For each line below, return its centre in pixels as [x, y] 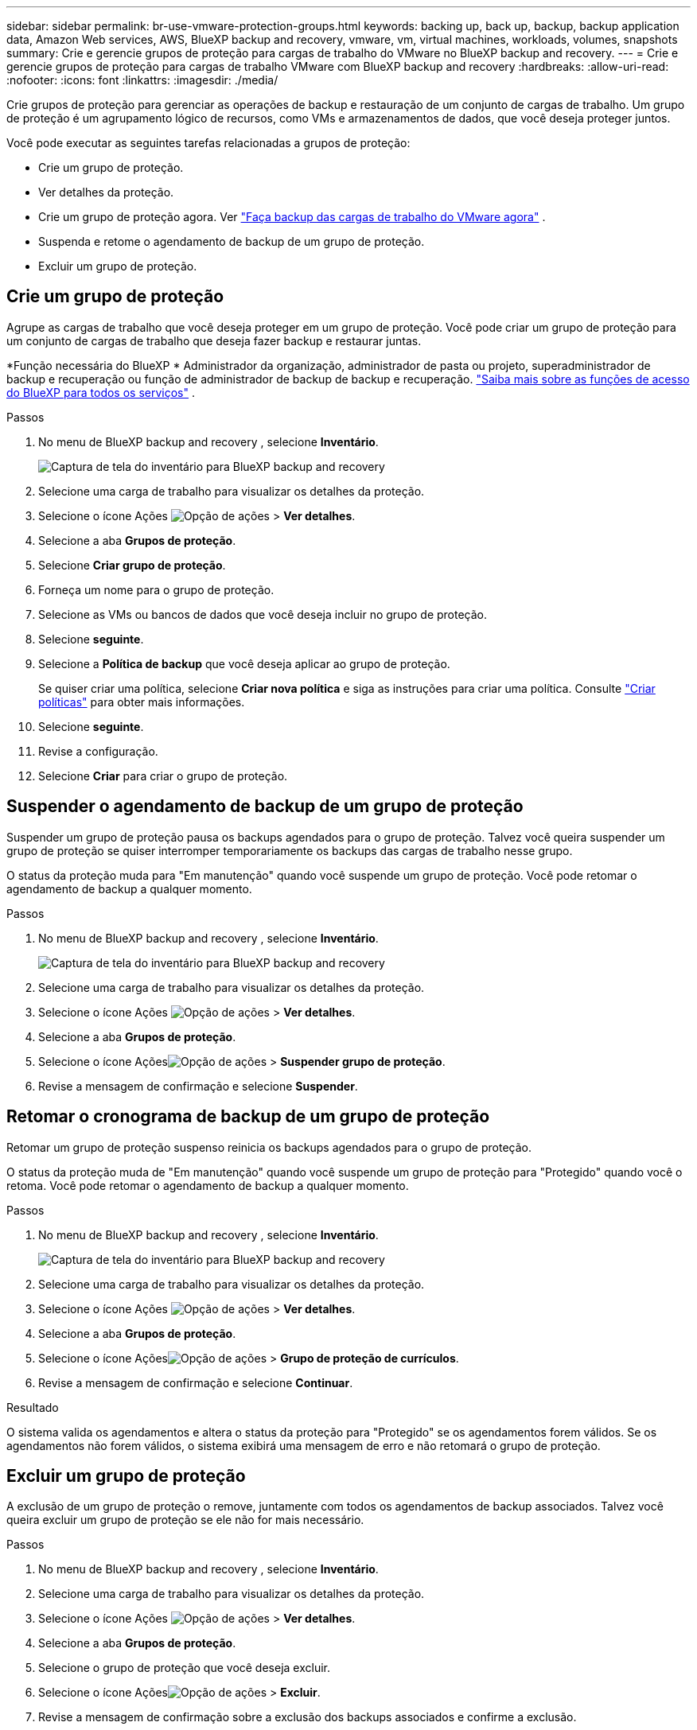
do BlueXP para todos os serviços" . [101, 392]
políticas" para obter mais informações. [142, 702]
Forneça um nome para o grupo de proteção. [156, 589]
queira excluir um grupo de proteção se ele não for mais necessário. [185, 1520]
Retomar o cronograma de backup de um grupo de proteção [248, 1117]
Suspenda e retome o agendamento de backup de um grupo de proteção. [232, 241]
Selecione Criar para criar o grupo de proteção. [163, 776]
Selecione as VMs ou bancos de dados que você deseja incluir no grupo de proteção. [263, 614]
